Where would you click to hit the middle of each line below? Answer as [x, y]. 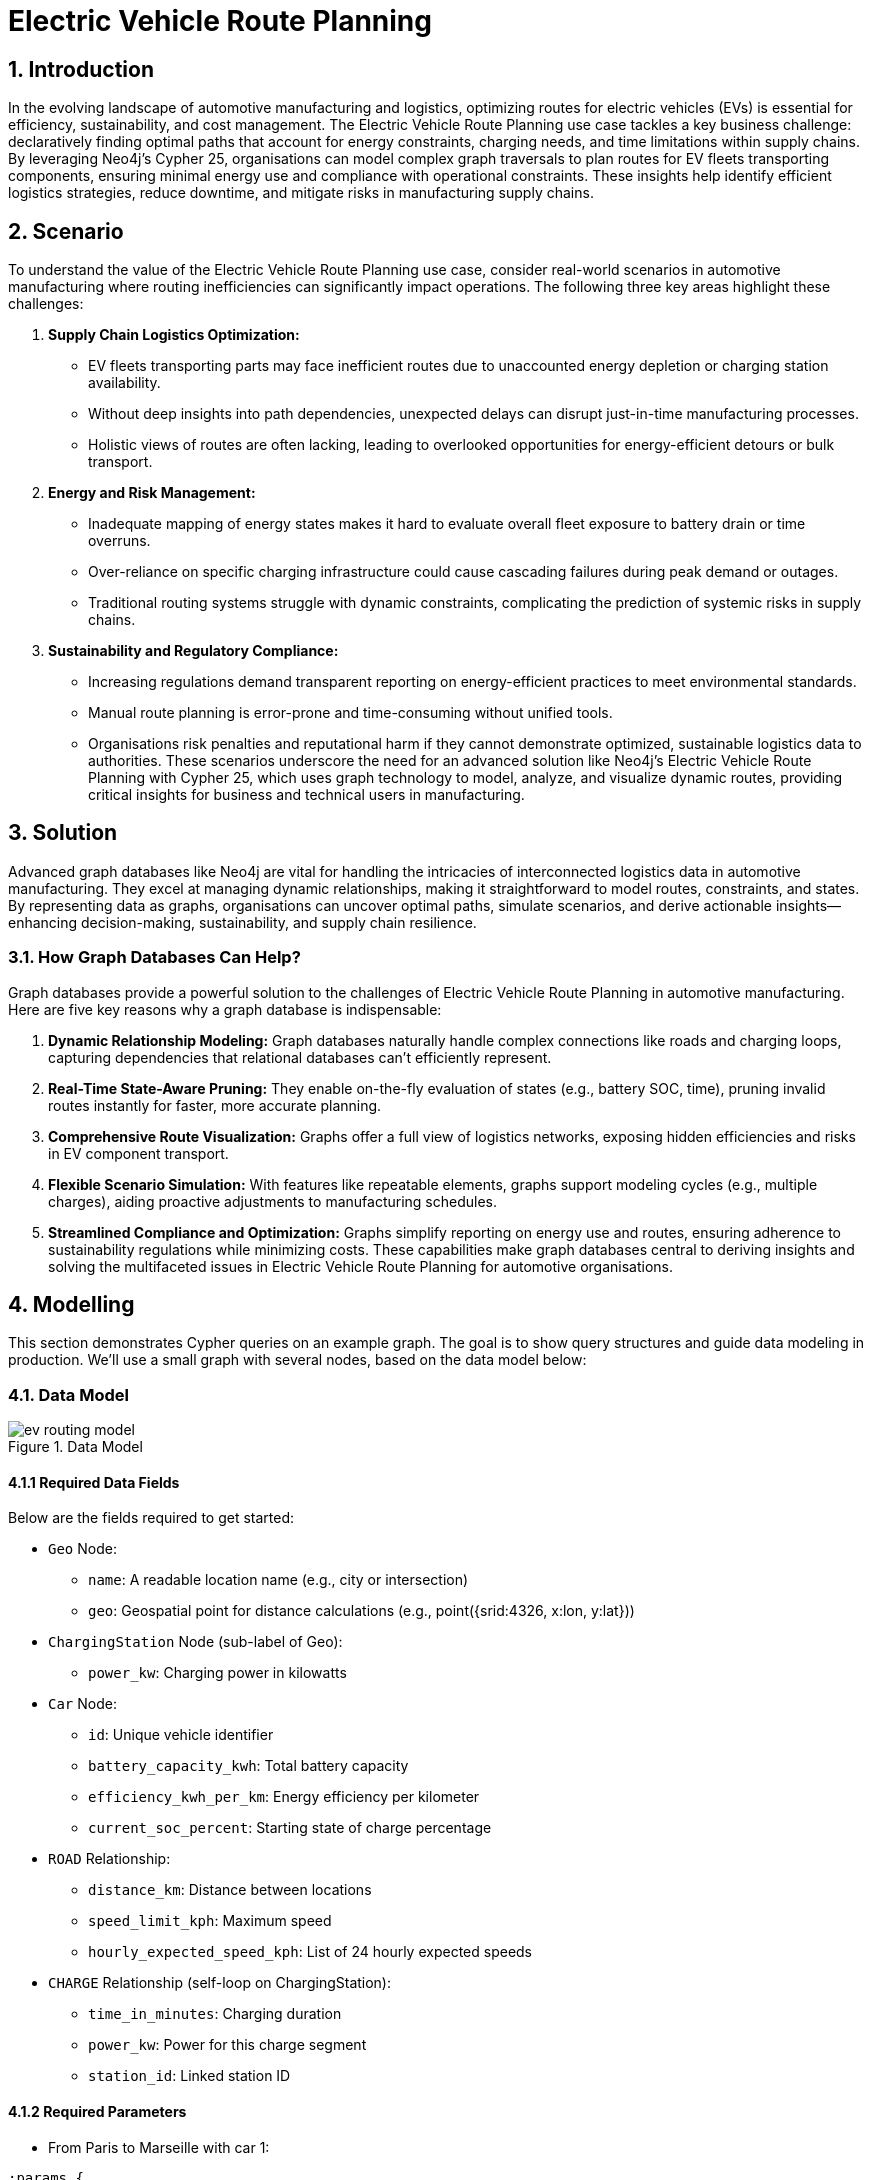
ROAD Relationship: [109, 1859]
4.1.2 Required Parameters [97, 2112]
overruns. [119, 541]
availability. [124, 383]
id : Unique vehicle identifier [181, 1735]
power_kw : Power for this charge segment [227, 2045]
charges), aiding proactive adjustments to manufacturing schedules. [272, 1201]
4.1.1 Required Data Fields [94, 1482]
